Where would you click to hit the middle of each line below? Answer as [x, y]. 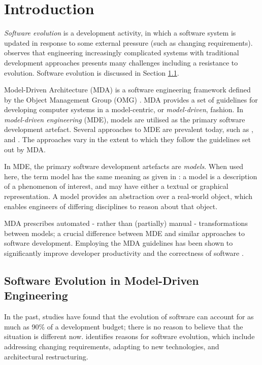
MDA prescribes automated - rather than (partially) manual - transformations [126, 223]
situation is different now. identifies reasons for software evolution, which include [129, 336]
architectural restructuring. [46, 356]
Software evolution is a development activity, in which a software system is [120, 33]
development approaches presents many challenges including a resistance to [121, 62]
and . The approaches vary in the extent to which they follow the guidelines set [128, 139]
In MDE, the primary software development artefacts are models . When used [124, 166]
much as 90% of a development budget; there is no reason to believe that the [124, 326]
